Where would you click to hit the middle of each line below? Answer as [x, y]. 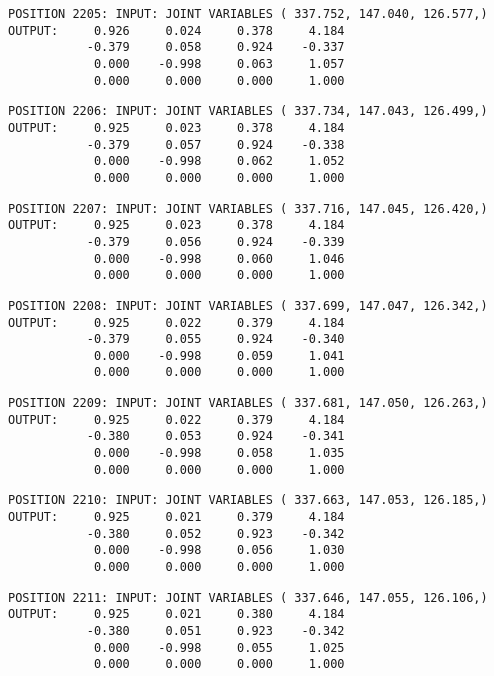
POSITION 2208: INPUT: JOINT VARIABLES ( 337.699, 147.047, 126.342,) [248, 305]
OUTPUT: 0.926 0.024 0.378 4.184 [176, 30]
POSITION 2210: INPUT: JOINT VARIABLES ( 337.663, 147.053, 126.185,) [248, 500]
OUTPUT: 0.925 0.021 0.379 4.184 [176, 517]
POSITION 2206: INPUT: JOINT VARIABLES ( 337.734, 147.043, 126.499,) [248, 111]
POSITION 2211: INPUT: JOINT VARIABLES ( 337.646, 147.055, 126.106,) [248, 597]
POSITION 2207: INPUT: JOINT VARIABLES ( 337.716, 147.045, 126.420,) [248, 208]
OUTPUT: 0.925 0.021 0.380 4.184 [176, 614]
